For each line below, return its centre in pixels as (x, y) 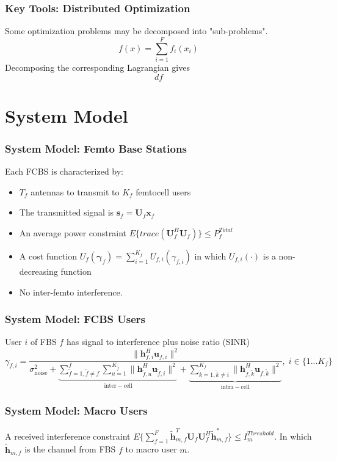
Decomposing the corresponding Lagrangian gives (97, 67)
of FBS (43, 342)
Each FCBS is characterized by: (64, 171)
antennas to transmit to (75, 191)
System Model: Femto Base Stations (96, 148)
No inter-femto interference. (71, 292)
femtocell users (163, 191)
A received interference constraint (68, 436)
